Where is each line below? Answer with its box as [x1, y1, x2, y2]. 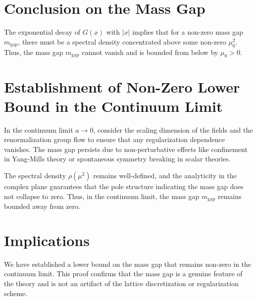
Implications [4, 230, 90, 250]
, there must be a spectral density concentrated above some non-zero [18, 36, 226, 47]
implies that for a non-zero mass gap [132, 27, 244, 37]
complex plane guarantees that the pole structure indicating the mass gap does [4, 181, 244, 191]
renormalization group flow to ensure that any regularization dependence [4, 134, 225, 145]
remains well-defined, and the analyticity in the [93, 170, 237, 180]
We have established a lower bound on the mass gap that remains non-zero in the [4, 258, 252, 269]
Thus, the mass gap [4, 47, 63, 57]
